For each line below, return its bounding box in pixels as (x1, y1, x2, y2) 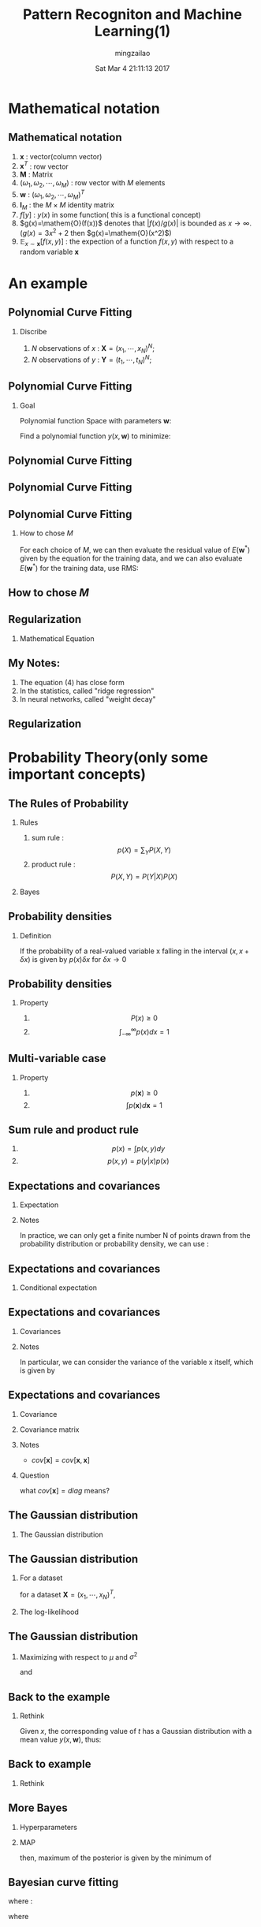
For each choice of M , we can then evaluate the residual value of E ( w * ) (19, 544, 251, 554)
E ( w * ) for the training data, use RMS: (19, 561, 140, 572)
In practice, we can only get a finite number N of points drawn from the (19, 1231, 251, 1240)
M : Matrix (19, 170, 54, 179)
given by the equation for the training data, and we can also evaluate (19, 553, 243, 563)
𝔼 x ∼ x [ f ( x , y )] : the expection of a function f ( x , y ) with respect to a (19, 237, 234, 248)
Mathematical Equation (19, 633, 95, 643)
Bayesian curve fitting (8, 1876, 119, 1889)
